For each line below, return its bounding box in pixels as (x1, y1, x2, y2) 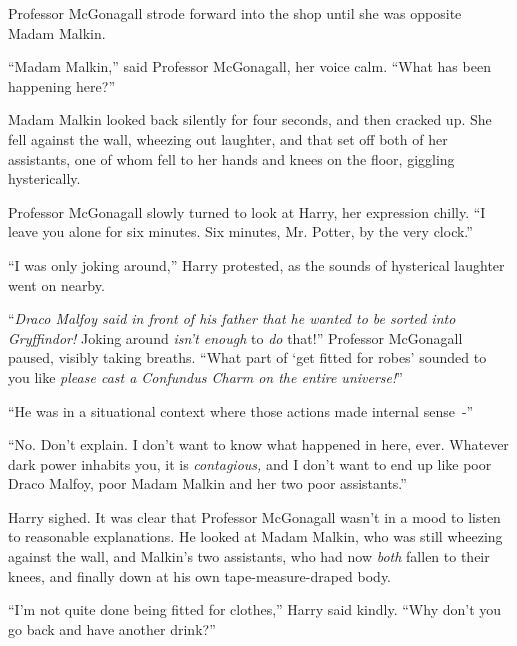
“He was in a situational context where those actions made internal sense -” (8, 400, 474, 421)
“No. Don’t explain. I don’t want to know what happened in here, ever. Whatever (8, 434, 509, 455)
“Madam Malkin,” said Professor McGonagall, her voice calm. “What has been (8, 56, 491, 77)
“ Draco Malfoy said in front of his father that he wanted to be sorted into (8, 308, 456, 329)
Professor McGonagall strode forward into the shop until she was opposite (8, 3, 462, 23)
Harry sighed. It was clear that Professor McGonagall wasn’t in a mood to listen (8, 506, 501, 527)
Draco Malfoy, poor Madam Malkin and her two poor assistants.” (8, 473, 407, 494)
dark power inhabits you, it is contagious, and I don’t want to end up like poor (8, 453, 492, 474)
